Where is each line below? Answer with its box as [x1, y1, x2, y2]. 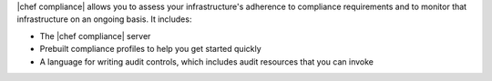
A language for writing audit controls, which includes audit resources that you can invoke [39, 56, 374, 67]
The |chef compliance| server [39, 30, 151, 41]
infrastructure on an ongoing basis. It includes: [16, 14, 192, 25]
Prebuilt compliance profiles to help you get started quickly [39, 44, 261, 55]
